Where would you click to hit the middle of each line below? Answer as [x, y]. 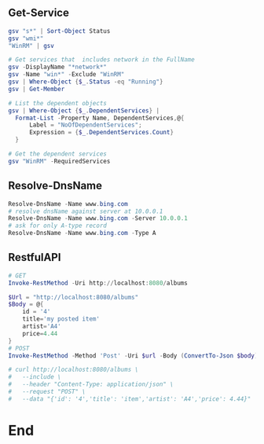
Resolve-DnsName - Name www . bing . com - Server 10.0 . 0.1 [98, 218]
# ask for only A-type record [58, 226]
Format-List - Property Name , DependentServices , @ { [100, 118]
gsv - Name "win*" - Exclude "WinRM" [66, 75]
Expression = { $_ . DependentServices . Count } [101, 133]
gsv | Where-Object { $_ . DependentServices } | [84, 110]
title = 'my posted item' [61, 319]
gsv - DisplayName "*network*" [58, 67]
